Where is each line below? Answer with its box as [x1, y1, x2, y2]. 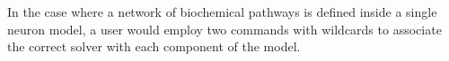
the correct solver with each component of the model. [7, 37, 301, 56]
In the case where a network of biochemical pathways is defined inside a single [7, 3, 437, 20]
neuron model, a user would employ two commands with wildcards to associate [7, 19, 442, 38]
